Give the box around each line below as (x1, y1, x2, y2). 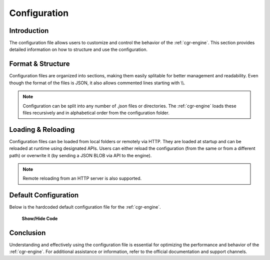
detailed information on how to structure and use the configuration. (9, 46, 147, 52)
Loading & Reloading (9, 125, 75, 134)
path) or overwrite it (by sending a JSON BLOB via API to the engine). (9, 152, 152, 158)
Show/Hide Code (21, 215, 58, 222)
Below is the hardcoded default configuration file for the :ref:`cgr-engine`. (9, 204, 161, 210)
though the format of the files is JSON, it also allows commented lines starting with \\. (9, 80, 185, 86)
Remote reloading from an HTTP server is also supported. (22, 175, 142, 182)
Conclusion (9, 229, 46, 237)
